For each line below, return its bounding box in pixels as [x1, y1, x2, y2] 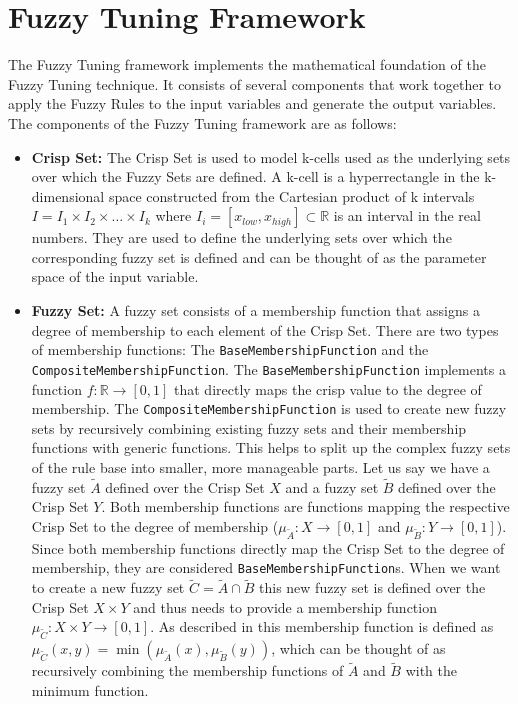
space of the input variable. [31, 266, 199, 287]
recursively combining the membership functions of [31, 660, 344, 681]
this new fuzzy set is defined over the [259, 577, 486, 598]
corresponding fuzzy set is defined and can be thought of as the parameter [31, 246, 487, 267]
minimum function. [31, 679, 149, 700]
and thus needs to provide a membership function [133, 596, 437, 617]
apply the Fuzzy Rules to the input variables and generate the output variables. [8, 93, 497, 114]
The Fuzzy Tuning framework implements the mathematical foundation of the [8, 54, 486, 75]
